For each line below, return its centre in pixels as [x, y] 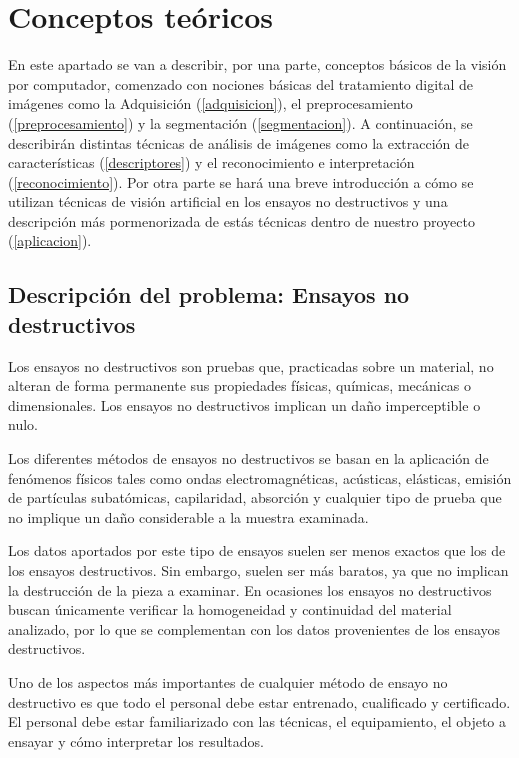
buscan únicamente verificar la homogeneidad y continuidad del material [230, 609]
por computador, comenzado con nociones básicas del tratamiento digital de [241, 83]
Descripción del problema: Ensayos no [209, 294]
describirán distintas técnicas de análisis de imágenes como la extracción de [239, 142]
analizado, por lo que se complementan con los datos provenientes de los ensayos [254, 628]
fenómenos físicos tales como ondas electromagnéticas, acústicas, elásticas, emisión [260, 477]
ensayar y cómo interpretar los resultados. [136, 740]
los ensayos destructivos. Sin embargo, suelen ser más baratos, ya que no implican [258, 570]
